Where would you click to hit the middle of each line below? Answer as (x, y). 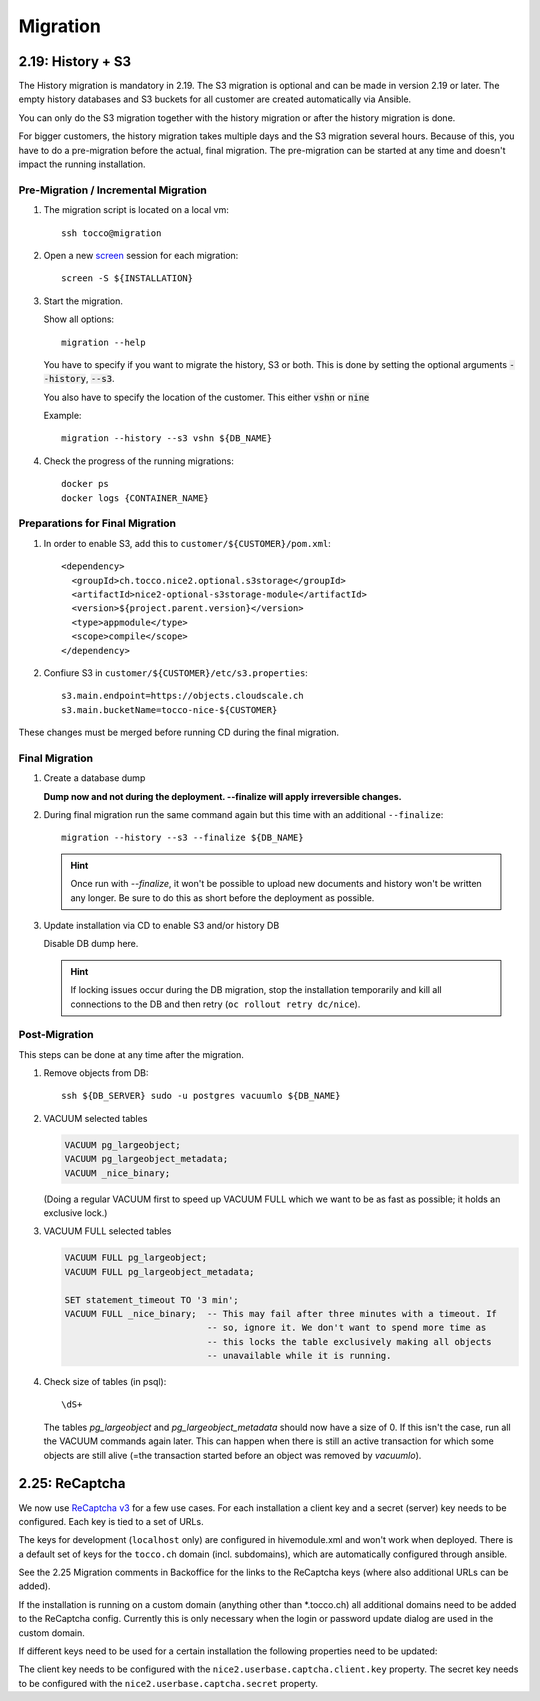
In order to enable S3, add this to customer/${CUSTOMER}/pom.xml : (187, 543)
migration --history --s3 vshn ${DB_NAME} (167, 438)
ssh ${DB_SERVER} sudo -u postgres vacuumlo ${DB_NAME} (201, 1096)
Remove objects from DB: (96, 1073)
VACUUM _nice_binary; (117, 1173)
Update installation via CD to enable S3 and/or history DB (161, 925)
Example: (62, 416)
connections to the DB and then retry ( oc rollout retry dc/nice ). (215, 1004)
